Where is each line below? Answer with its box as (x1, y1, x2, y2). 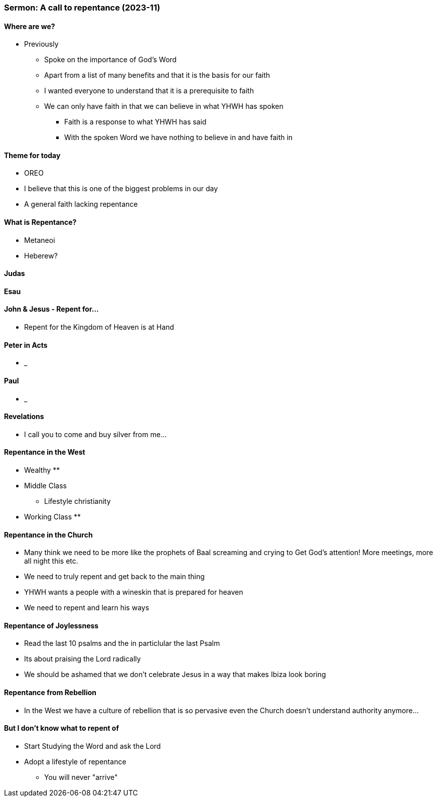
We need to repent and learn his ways (24, 603, 150, 612)
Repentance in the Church (4, 530, 93, 539)
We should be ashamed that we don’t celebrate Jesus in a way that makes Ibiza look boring (24, 670, 326, 679)
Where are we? (4, 22, 55, 31)
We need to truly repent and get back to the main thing (24, 572, 205, 581)
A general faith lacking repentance (24, 200, 138, 209)
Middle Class (24, 481, 67, 490)
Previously (24, 40, 59, 49)
